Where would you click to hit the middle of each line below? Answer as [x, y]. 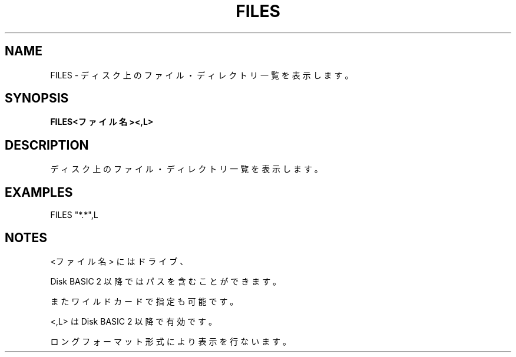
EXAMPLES [39, 192]
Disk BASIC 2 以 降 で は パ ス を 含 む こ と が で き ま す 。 [166, 281]
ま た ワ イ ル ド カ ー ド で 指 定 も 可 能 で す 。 [144, 301]
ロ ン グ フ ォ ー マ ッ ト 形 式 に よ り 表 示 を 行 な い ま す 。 [171, 341]
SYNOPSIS [37, 98]
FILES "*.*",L [74, 215]
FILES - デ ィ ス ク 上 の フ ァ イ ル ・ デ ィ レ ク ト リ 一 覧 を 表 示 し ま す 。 [202, 75]
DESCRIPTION [47, 145]
